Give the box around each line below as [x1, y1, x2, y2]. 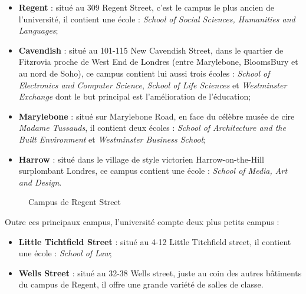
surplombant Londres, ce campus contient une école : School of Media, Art [18, 164, 288, 177]
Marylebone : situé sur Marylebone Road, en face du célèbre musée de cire [18, 110, 295, 122]
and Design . [18, 176, 62, 188]
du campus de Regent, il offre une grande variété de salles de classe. [18, 278, 264, 290]
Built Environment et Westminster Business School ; [18, 133, 206, 145]
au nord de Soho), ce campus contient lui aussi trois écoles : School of [18, 67, 270, 79]
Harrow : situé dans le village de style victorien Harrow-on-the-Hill [18, 153, 264, 165]
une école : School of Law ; [18, 247, 112, 259]
